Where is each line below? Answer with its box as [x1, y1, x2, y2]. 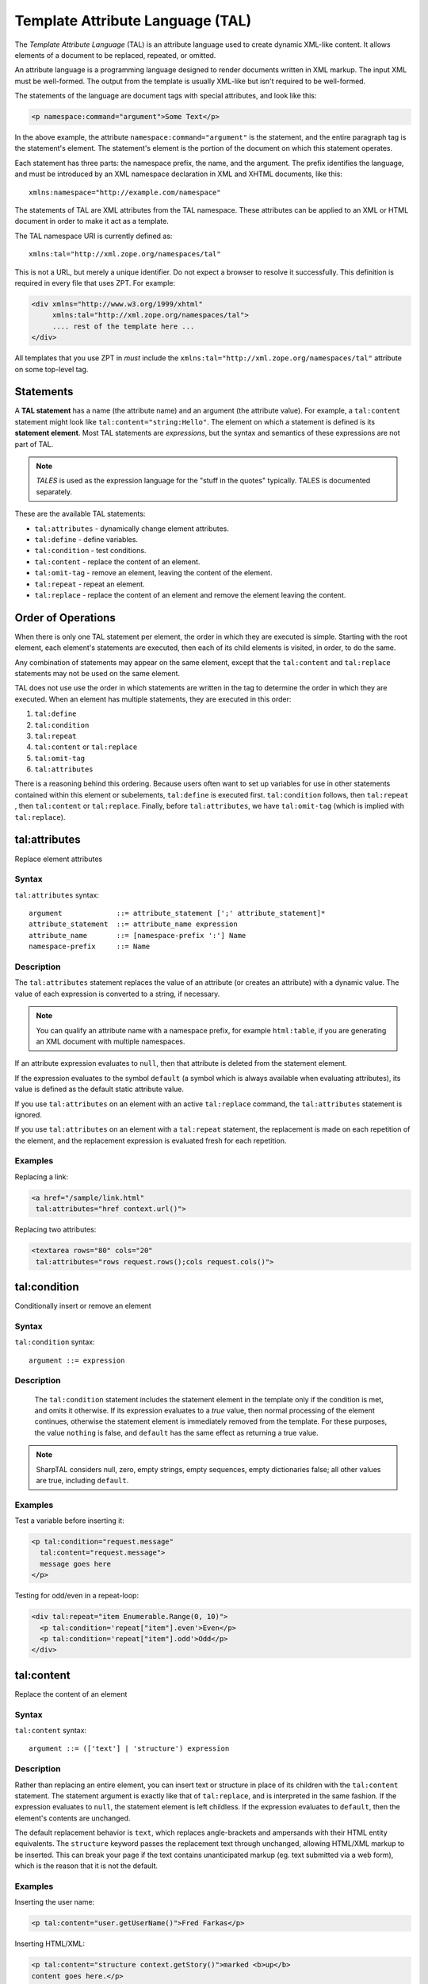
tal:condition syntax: [14, 1337, 95, 1347]
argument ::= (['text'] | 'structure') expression [29, 1744, 230, 1753]
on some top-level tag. [14, 364, 89, 374]
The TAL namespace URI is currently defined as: [14, 231, 173, 240]
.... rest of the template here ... [52, 321, 195, 331]
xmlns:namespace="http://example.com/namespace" [29, 187, 221, 197]
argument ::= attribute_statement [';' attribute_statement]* [29, 909, 326, 918]
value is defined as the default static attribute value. [14, 1084, 185, 1094]
